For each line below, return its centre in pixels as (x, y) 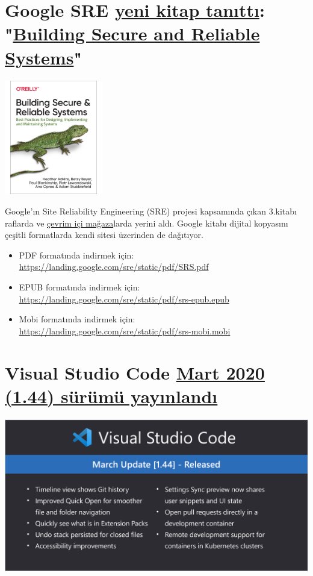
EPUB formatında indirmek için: (79, 287)
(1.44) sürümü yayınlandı (111, 396)
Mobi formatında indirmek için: (77, 319)
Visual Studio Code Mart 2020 (135, 372)
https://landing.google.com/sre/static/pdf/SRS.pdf (114, 267)
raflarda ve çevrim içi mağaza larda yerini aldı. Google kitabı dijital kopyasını (147, 223)
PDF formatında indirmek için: (76, 255)
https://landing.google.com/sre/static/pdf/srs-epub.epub (124, 299)
